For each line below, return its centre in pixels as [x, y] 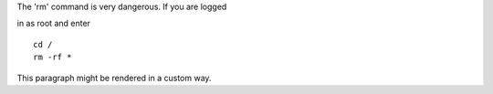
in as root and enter [54, 24]
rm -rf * [52, 57]
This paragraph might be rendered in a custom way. [114, 78]
